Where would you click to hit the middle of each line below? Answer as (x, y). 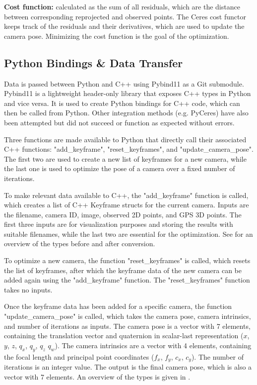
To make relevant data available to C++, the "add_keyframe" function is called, (126, 195)
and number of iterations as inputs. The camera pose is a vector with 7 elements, (127, 326)
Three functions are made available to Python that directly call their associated (125, 139)
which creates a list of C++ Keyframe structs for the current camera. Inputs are (127, 205)
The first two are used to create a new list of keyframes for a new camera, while (125, 158)
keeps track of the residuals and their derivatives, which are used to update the (124, 26)
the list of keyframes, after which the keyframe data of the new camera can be (123, 270)
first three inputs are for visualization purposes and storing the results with (119, 224)
